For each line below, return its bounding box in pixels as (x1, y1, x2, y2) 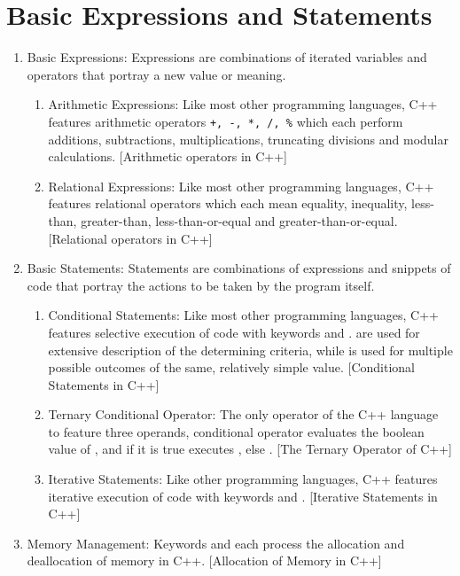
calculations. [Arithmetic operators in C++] (48, 147, 288, 166)
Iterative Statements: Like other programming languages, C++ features (48, 470, 438, 488)
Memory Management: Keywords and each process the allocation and (27, 533, 405, 552)
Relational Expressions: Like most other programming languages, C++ (48, 176, 434, 195)
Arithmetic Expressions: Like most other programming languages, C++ (48, 95, 438, 113)
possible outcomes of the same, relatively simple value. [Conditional (48, 358, 416, 377)
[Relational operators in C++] (48, 229, 213, 247)
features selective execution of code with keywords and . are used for (48, 323, 420, 341)
